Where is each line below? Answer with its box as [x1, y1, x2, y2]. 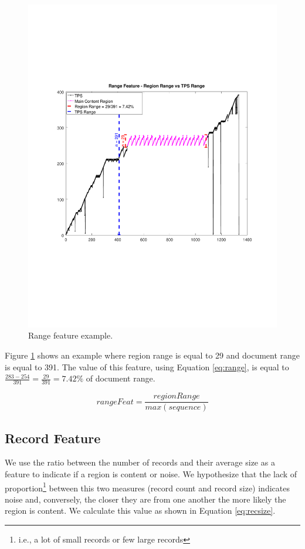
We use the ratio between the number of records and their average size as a [5, 456, 275, 468]
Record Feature [5, 429, 101, 447]
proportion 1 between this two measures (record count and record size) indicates [5, 480, 290, 494]
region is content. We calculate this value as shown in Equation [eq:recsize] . [5, 504, 276, 517]
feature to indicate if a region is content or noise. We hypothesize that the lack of [5, 467, 297, 480]
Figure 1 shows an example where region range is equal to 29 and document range [5, 349, 300, 361]
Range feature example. [28, 329, 113, 342]
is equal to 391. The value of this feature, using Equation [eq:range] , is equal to [5, 360, 289, 373]
